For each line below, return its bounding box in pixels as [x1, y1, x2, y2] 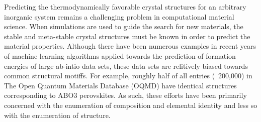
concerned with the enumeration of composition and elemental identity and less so [4, 99, 257, 110]
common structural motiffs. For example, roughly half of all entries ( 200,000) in [4, 70, 252, 81]
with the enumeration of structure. [4, 109, 111, 120]
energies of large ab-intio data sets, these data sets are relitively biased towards [4, 60, 248, 71]
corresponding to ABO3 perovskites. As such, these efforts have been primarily [4, 90, 247, 100]
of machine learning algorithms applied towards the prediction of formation [4, 50, 236, 61]
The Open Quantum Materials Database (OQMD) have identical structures [4, 80, 237, 90]
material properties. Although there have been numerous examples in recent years [4, 41, 256, 51]
